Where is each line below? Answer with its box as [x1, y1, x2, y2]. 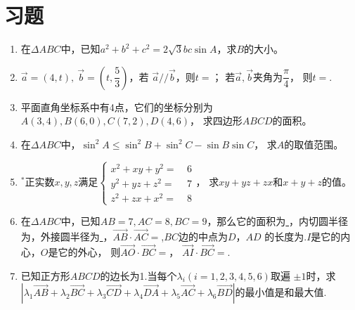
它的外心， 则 [58, 244, 121, 259]
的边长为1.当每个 [100, 268, 177, 283]
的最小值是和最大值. [235, 285, 327, 299]
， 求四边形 [190, 113, 243, 128]
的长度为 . [264, 229, 307, 244]
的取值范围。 [284, 136, 344, 151]
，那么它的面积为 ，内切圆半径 [207, 214, 349, 228]
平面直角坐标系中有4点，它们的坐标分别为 [20, 99, 213, 114]
